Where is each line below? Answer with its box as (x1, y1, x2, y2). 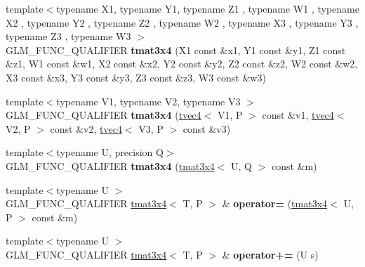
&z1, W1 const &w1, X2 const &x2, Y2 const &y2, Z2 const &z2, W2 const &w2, (6, 56, 358, 71)
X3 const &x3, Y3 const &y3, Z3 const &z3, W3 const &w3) (6, 70, 266, 84)
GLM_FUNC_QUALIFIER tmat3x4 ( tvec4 (6, 108, 201, 122)
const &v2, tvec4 (50, 121, 122, 136)
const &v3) (182, 121, 231, 136)
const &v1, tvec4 (262, 108, 334, 122)
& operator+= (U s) (222, 247, 319, 261)
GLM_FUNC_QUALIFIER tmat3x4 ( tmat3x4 (6, 158, 215, 173)
